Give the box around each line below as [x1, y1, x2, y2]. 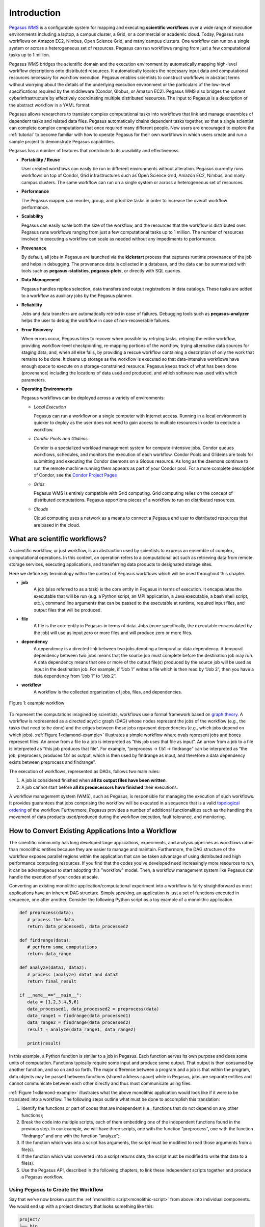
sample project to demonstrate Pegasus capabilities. [9, 138, 115, 144]
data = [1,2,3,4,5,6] [27, 999, 79, 1005]
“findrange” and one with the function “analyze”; [21, 1133, 120, 1139]
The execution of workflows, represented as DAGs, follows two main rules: [9, 768, 160, 774]
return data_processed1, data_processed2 [27, 923, 129, 929]
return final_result [27, 979, 77, 984]
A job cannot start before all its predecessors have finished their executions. [21, 784, 179, 790]
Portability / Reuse [21, 157, 60, 162]
